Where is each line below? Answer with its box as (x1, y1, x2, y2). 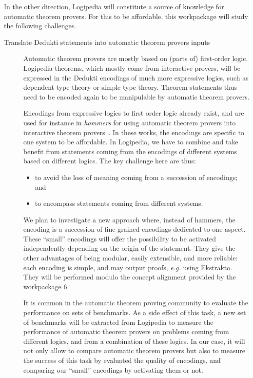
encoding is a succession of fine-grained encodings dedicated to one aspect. (23, 224, 246, 234)
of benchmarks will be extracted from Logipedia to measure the (23, 317, 214, 327)
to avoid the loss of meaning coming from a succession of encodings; (35, 172, 238, 182)
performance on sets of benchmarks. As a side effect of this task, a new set (23, 307, 246, 318)
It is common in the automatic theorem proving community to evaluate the (23, 298, 248, 308)
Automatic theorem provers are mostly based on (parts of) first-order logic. (23, 53, 248, 63)
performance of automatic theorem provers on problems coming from (23, 326, 229, 337)
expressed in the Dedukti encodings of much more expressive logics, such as (23, 72, 249, 82)
